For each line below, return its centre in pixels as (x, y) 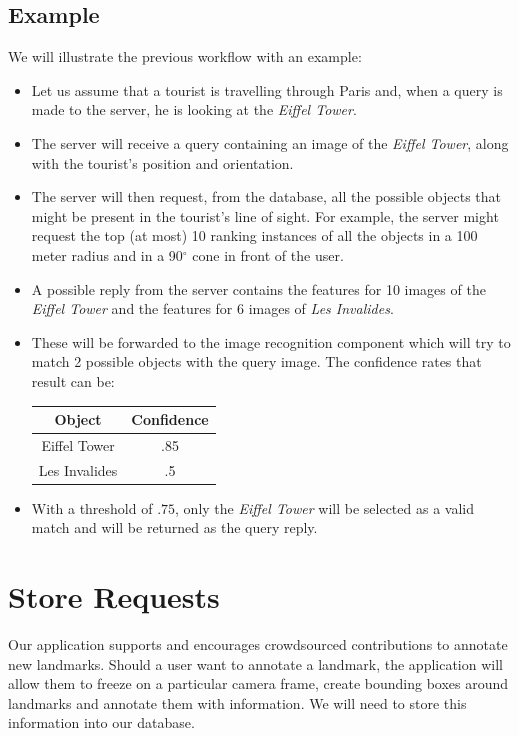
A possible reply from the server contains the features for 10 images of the (258, 288)
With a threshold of (92, 507)
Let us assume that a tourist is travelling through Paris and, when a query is (267, 89)
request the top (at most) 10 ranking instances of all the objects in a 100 (254, 235)
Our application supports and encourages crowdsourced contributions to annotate (258, 644)
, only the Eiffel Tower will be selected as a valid (324, 507)
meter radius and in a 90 (107, 254)
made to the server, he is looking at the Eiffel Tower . (194, 109)
